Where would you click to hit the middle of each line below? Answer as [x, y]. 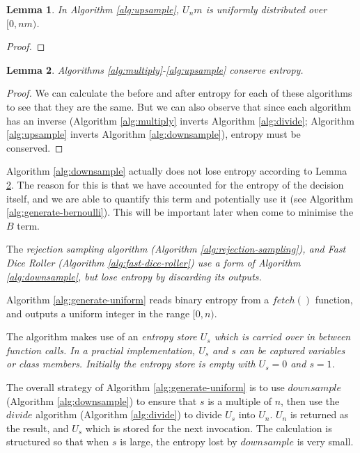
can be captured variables [292, 350]
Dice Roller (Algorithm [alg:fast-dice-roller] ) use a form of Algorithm [154, 262]
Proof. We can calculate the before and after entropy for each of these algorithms [179, 93]
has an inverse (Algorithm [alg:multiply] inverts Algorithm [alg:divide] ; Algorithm [180, 120]
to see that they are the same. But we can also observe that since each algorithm [179, 106]
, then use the [310, 400]
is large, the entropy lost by [179, 442]
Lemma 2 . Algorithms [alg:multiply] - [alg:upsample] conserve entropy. [155, 69]
